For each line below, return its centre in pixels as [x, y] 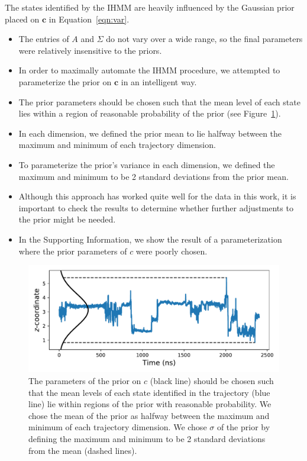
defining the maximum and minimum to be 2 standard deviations [147, 439]
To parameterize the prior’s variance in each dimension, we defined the [147, 164]
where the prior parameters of [73, 251]
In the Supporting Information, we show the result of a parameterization [150, 239]
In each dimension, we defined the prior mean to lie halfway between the [150, 133]
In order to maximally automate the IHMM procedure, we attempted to [149, 70]
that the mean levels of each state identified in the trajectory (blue [149, 392]
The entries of [44, 39]
